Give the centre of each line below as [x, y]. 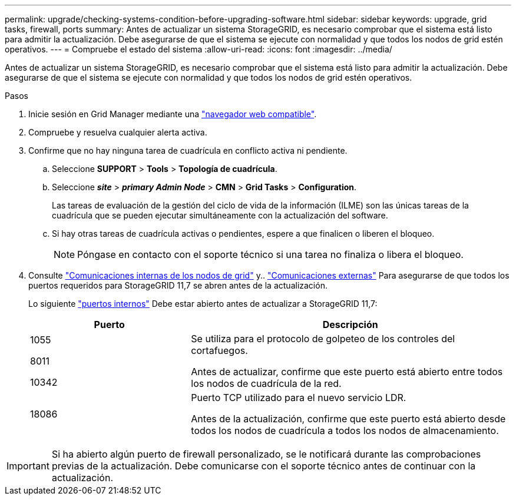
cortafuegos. [219, 350]
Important [28, 466]
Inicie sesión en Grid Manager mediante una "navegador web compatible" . [173, 114]
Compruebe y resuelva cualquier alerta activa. [118, 132]
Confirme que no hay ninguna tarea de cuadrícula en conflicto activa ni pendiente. [188, 150]
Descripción [350, 324]
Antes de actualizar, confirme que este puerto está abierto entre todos [347, 372]
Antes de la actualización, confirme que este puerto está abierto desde [348, 419]
